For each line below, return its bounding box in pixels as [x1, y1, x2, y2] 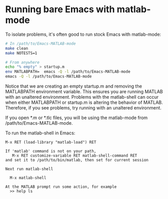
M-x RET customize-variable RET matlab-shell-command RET [12, 153, 138, 158]
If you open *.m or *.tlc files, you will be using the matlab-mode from [5, 115, 148, 121]
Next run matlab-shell [5, 166, 53, 172]
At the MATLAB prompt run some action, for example [5, 184, 117, 189]
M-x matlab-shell [10, 176, 47, 181]
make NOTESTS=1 [5, 50, 38, 55]
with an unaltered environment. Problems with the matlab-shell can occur [5, 94, 159, 100]
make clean [5, 46, 28, 51]
